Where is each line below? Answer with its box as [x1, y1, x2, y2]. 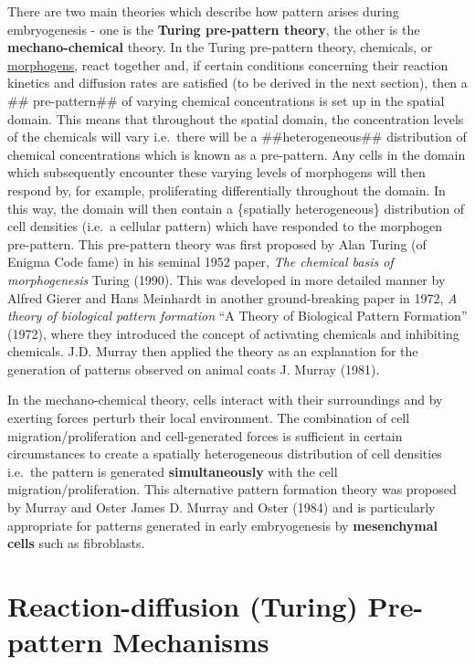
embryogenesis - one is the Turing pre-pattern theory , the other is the [7, 19, 420, 38]
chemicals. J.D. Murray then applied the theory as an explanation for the [7, 342, 418, 361]
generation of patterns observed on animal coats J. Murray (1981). [7, 359, 380, 378]
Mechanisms [112, 623, 269, 660]
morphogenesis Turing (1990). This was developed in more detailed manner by [7, 269, 446, 289]
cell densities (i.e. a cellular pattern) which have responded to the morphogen [7, 216, 442, 236]
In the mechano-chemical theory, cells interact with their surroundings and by [7, 390, 443, 409]
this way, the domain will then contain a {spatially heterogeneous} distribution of [7, 198, 465, 217]
